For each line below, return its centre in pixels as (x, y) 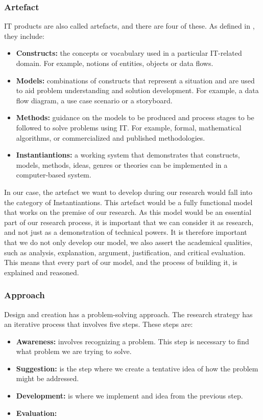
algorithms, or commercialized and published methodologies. (111, 137)
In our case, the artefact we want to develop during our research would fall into (128, 192)
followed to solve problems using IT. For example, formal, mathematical (129, 127)
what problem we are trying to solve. (74, 351)
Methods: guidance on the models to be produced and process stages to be (135, 117)
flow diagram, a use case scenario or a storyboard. (94, 100)
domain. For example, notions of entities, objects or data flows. (115, 63)
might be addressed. (47, 378)
